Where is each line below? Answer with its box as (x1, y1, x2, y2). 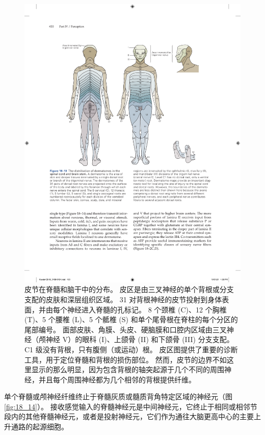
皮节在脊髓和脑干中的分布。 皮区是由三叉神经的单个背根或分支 (24, 284, 234, 295)
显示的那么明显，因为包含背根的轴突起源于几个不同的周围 (31, 364, 224, 375)
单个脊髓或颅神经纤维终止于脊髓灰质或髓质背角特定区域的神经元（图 (4, 391, 232, 402)
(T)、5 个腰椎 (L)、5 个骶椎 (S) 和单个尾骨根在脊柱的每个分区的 (24, 314, 238, 325)
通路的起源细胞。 (11, 421, 68, 432)
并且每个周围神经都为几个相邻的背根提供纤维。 (38, 374, 196, 384)
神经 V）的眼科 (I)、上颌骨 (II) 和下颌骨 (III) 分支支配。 (45, 334, 234, 345)
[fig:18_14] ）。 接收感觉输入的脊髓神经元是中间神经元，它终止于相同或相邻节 (4, 401, 257, 412)
